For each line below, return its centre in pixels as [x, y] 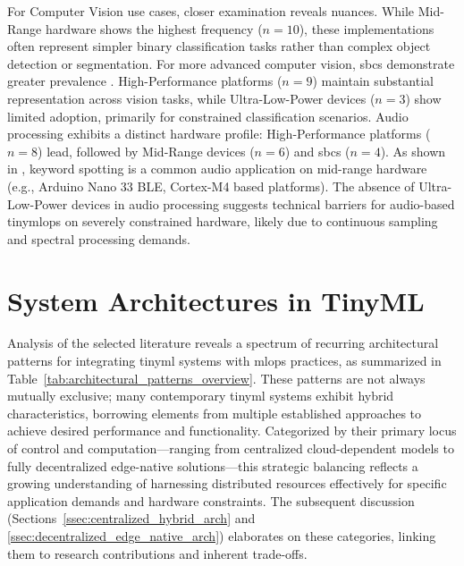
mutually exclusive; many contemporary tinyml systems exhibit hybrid [201, 396]
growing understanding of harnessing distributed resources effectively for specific [227, 483]
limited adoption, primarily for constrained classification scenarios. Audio [208, 116]
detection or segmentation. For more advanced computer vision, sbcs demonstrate [231, 63]
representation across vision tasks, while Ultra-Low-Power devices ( [191, 98]
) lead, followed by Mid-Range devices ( [146, 151]
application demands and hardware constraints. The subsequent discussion [211, 500]
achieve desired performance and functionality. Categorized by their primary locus [232, 431]
